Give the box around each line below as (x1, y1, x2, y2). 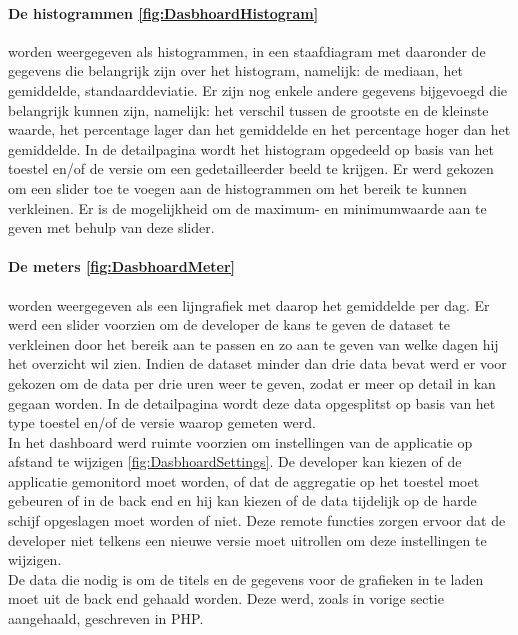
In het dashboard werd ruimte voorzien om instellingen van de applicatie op (8, 431, 473, 452)
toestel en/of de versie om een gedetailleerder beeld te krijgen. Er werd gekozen (8, 158, 494, 179)
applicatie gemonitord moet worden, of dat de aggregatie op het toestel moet (8, 470, 480, 491)
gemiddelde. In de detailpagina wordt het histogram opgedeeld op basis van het (8, 138, 495, 159)
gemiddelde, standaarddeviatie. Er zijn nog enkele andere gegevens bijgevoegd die (8, 79, 508, 100)
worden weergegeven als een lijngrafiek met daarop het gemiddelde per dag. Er (8, 294, 490, 315)
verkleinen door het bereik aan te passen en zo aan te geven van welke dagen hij (8, 333, 499, 354)
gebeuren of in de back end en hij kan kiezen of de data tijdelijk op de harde (8, 490, 477, 511)
